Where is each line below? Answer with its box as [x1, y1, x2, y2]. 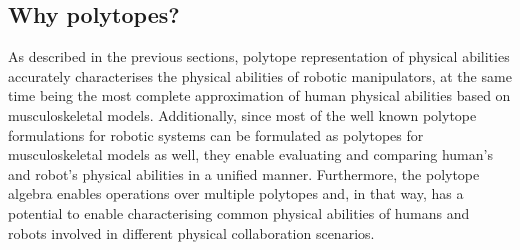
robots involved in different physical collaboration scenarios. [8, 222, 375, 243]
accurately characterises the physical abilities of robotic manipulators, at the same [8, 65, 512, 86]
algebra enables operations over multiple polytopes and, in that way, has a [8, 183, 464, 204]
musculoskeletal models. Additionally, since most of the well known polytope [8, 104, 477, 125]
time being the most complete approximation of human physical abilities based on [8, 85, 511, 106]
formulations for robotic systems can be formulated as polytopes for [8, 124, 424, 145]
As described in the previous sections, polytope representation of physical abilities [8, 46, 510, 67]
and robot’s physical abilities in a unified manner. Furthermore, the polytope [8, 163, 480, 184]
